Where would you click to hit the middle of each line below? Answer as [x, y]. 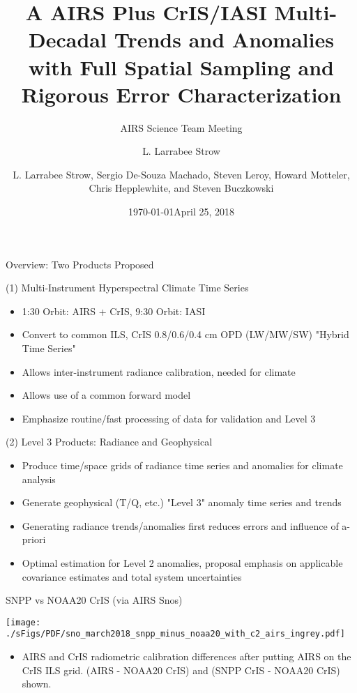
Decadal [68, 39]
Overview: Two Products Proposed [80, 264]
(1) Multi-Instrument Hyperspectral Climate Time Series [127, 288]
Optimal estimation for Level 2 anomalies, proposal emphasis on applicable [182, 562]
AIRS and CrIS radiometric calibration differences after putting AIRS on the [187, 656]
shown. [37, 684]
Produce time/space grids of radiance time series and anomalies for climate [182, 465]
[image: [23, 622]
